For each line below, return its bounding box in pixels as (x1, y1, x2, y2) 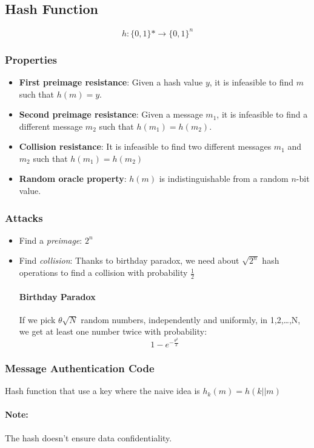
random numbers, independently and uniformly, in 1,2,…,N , (81, 313, 301, 326)
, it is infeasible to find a (216, 108, 308, 121)
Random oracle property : (19, 172, 127, 185)
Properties (5, 52, 57, 67)
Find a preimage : (19, 233, 82, 246)
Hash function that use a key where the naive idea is (5, 384, 200, 397)
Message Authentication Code (5, 361, 155, 375)
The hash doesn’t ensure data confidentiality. (5, 431, 172, 444)
